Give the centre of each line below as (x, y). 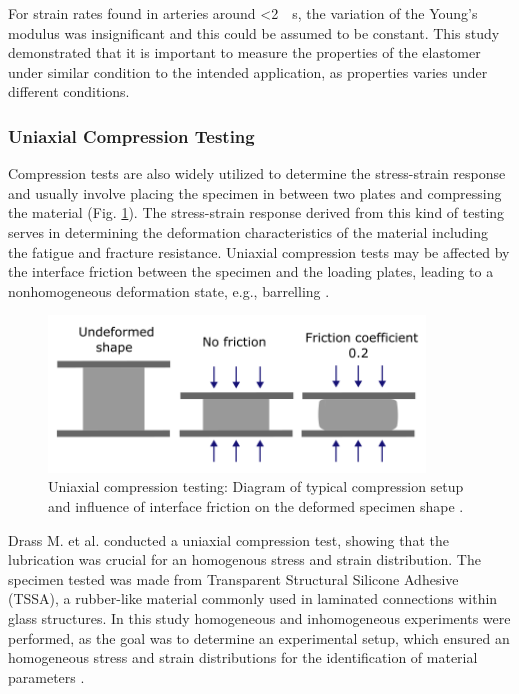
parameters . (46, 676)
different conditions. (69, 91)
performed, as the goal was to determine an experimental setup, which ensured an (259, 637)
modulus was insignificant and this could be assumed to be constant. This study (254, 32)
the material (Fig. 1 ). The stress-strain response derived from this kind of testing (256, 212)
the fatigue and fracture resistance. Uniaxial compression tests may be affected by (259, 251)
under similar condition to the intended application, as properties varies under (248, 71)
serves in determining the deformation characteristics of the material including (248, 231)
